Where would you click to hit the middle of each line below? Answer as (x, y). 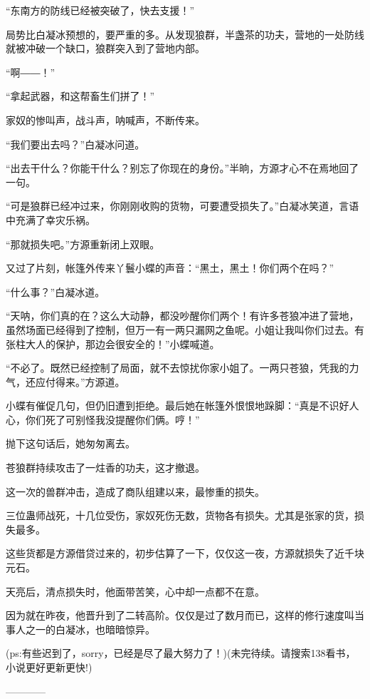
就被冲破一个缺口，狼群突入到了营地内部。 (105, 48)
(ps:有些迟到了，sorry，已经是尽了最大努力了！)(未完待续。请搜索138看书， (181, 653)
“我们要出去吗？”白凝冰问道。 (75, 144)
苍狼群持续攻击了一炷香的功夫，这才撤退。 (105, 468)
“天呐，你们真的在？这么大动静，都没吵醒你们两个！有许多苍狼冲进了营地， (183, 316)
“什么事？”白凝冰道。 (55, 291)
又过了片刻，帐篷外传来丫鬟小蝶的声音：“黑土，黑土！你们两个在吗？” (170, 268)
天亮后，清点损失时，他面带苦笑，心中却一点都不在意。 (135, 591)
